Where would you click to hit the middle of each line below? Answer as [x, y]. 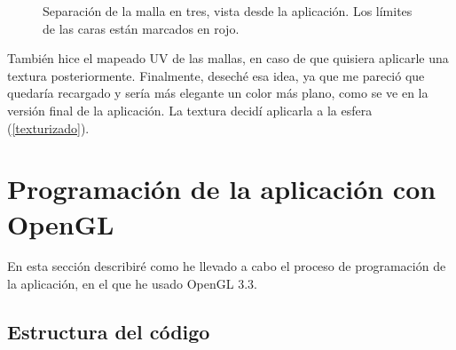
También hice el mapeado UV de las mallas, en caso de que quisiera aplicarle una [228, 58]
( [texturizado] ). [48, 127]
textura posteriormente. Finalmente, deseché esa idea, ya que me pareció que [216, 75]
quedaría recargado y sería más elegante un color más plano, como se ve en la [218, 93]
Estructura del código [109, 332]
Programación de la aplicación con [222, 189]
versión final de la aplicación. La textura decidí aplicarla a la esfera [190, 110]
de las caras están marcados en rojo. [141, 28]
